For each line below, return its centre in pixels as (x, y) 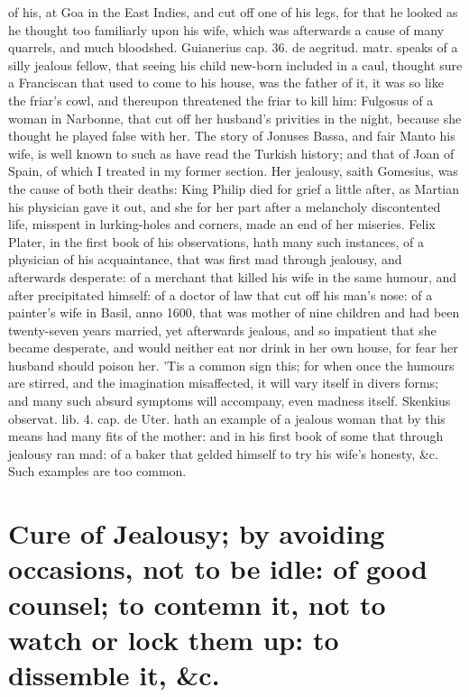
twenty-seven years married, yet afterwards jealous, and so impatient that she (222, 330)
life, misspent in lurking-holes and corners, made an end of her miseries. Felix (222, 224)
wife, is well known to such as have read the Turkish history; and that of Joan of (231, 153)
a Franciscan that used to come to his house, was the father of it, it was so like (226, 83)
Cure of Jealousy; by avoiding (197, 533)
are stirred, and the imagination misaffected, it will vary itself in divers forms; (224, 383)
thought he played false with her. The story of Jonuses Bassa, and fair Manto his (232, 136)
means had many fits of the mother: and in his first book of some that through (226, 436)
